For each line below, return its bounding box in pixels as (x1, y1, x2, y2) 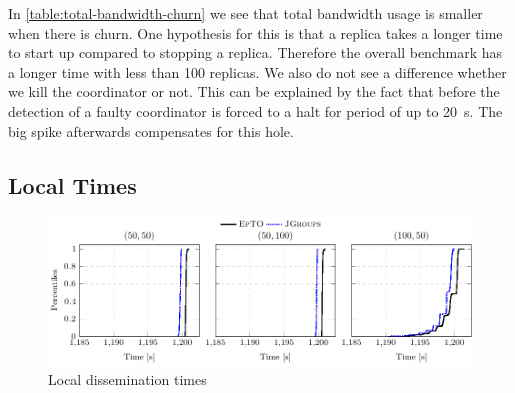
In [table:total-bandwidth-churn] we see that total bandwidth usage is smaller (8, 3, 483, 23)
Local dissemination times (48, 368, 207, 389)
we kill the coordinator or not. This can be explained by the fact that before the (8, 81, 500, 102)
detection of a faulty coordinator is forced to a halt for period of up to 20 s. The (8, 100, 503, 121)
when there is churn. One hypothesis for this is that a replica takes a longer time (8, 22, 503, 43)
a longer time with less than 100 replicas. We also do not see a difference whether (8, 61, 507, 82)
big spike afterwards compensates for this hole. (8, 120, 294, 141)
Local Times (8, 169, 137, 200)
